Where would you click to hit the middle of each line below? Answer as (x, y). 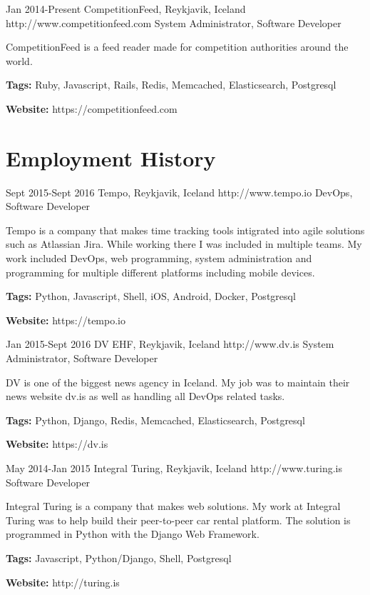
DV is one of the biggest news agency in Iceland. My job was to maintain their (178, 382)
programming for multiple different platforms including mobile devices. (160, 272)
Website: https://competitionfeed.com (92, 108)
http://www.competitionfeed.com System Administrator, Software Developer (174, 22)
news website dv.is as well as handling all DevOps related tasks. (145, 396)
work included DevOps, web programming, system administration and (159, 258)
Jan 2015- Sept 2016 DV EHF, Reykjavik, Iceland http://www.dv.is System (170, 344)
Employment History (111, 157)
